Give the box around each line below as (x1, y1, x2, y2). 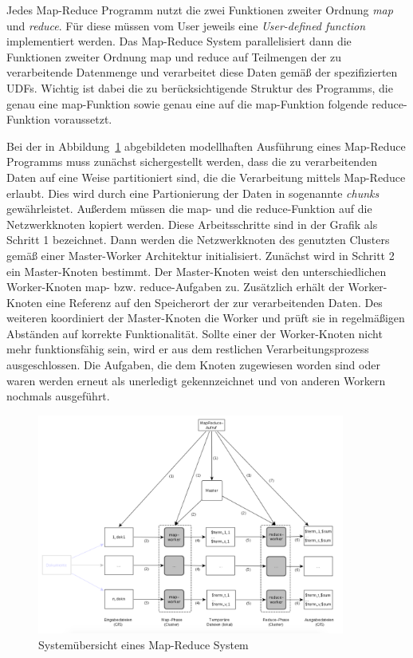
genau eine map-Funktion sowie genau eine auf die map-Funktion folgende (6, 95, 368, 112)
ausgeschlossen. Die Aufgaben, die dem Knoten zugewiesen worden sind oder (6, 357, 380, 373)
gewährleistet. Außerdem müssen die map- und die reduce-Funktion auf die (6, 200, 372, 217)
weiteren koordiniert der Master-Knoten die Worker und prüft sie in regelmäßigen (6, 309, 405, 326)
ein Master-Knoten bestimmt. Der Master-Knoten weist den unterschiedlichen (6, 262, 387, 279)
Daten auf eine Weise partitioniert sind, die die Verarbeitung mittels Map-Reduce (6, 168, 406, 185)
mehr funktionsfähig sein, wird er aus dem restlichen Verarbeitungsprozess (6, 341, 369, 357)
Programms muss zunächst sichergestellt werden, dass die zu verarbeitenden (6, 153, 377, 170)
